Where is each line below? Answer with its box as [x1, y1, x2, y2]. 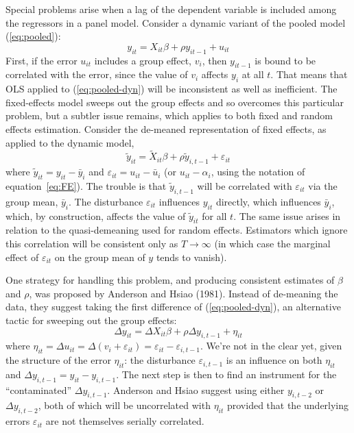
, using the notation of [211, 164, 305, 179]
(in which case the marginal [214, 236, 331, 250]
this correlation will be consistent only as [5, 236, 178, 250]
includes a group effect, [94, 53, 191, 67]
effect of [5, 249, 39, 264]
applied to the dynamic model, [5, 135, 134, 149]
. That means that [270, 67, 348, 82]
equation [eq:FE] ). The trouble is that [5, 178, 167, 193]
